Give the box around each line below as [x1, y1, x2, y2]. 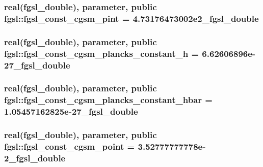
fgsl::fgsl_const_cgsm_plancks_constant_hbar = [4, 93, 213, 106]
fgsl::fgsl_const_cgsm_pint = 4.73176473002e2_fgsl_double [4, 12, 259, 24]
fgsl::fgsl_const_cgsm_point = [4, 140, 135, 152]
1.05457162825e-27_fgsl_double [4, 105, 138, 118]
